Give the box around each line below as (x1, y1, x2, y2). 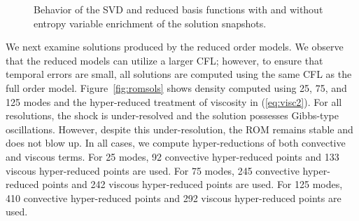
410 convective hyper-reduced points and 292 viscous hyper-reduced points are (6, 190, 342, 205)
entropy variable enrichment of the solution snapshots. (34, 15, 267, 30)
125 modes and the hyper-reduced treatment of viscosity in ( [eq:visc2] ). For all (6, 94, 342, 109)
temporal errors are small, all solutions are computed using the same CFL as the (6, 67, 352, 81)
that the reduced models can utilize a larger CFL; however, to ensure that (6, 53, 323, 67)
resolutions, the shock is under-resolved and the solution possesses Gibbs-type (6, 108, 339, 123)
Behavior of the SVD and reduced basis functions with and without (34, 2, 323, 16)
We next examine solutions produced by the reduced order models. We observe (6, 39, 344, 54)
